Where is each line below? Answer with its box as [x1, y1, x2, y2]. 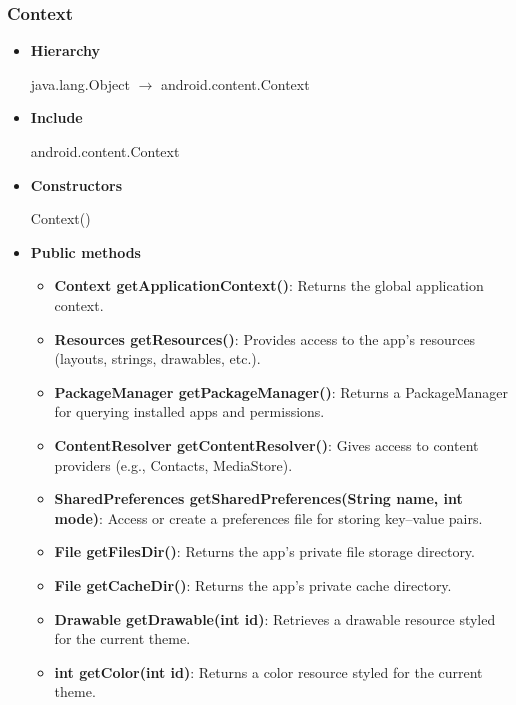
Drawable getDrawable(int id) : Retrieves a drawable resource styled [54, 608, 496, 629]
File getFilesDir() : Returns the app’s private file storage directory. [54, 541, 475, 562]
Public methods [30, 241, 141, 262]
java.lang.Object [30, 73, 130, 94]
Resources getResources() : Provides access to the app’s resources [54, 328, 476, 349]
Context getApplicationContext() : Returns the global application [54, 275, 484, 296]
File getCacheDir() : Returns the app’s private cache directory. [54, 574, 452, 595]
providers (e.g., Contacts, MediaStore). [54, 454, 293, 475]
